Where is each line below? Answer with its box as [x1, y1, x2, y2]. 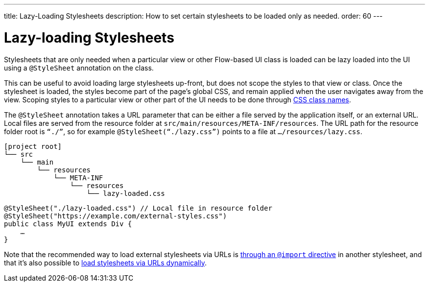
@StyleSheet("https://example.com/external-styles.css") [4, 212, 227, 220]
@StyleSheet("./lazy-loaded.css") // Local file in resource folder [4, 204, 272, 212]
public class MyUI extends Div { [4, 219, 132, 228]
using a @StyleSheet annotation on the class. [4, 63, 154, 72]
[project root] [4, 142, 62, 150]
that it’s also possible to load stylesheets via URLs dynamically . [4, 258, 207, 267]
